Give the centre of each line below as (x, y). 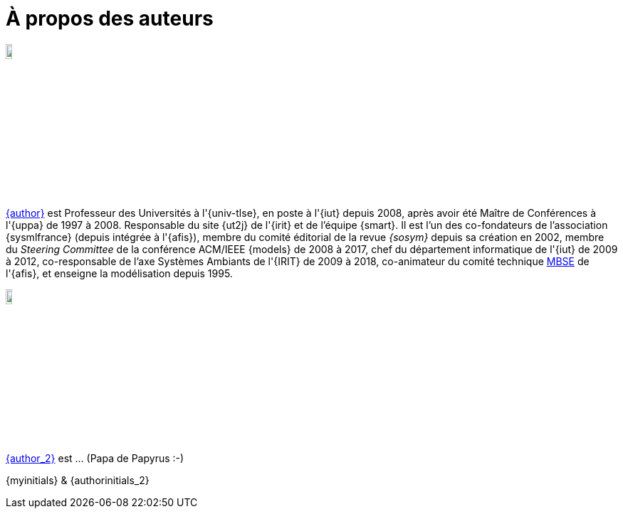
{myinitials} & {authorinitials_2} (78, 481)
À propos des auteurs (110, 18)
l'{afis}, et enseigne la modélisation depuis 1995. (119, 273)
